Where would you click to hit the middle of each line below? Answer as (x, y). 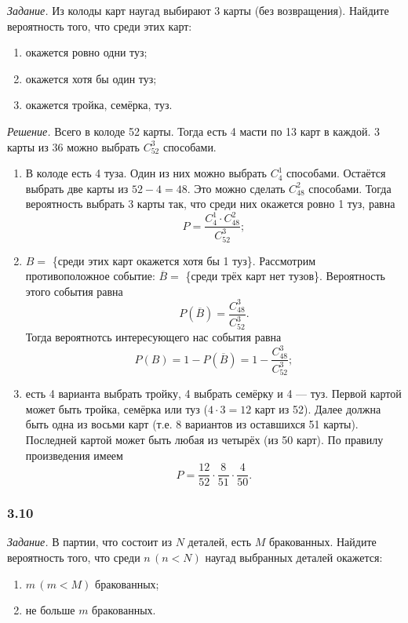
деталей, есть (220, 542)
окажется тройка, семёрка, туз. (99, 105)
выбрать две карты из (77, 188)
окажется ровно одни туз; (86, 52)
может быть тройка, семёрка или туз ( (117, 408)
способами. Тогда (350, 188)
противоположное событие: (90, 276)
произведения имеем (74, 455)
